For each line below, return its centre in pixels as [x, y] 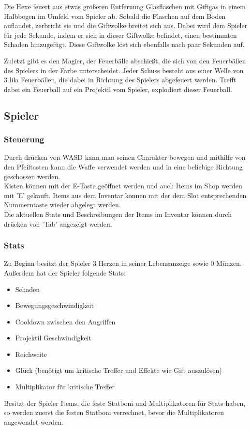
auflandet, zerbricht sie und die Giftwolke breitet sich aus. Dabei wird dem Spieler [126, 25]
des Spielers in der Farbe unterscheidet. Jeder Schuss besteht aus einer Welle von [124, 70]
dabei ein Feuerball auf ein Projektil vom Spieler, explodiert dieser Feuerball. [118, 89]
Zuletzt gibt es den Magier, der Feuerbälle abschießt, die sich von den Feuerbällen [125, 60]
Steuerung [24, 139]
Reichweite [31, 354]
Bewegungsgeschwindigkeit [54, 305]
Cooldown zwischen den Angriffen [65, 321]
